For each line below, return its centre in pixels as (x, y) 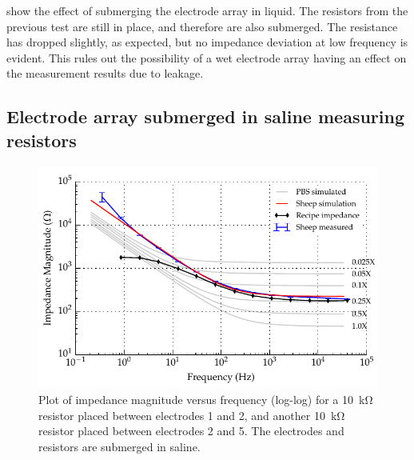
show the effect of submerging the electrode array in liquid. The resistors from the (207, 10)
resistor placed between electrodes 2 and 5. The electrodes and (191, 431)
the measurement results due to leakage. (105, 73)
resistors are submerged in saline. (119, 446)
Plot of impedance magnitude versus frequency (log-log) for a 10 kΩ (206, 400)
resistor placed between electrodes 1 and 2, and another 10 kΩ (192, 415)
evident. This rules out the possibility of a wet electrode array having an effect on (207, 57)
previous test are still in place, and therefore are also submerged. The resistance (202, 26)
